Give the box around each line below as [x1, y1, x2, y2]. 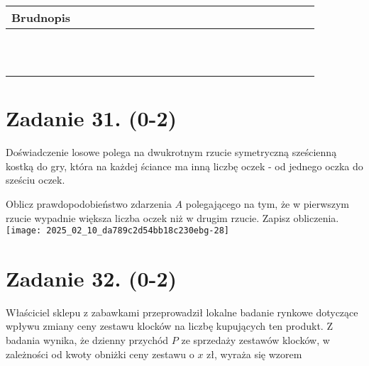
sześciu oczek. [6, 172, 65, 187]
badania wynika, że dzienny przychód [6, 333, 169, 348]
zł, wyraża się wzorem [206, 346, 302, 361]
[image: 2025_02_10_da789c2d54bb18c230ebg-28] [6, 226, 229, 236]
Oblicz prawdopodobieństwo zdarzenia [6, 196, 172, 211]
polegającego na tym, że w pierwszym [185, 196, 350, 211]
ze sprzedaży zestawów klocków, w [181, 333, 330, 348]
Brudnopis [11, 9, 71, 26]
